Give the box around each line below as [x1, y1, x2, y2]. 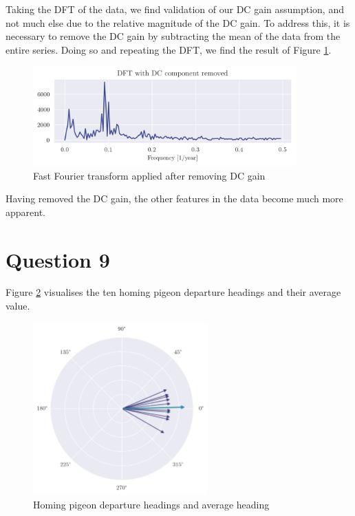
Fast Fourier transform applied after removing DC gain [33, 168, 266, 182]
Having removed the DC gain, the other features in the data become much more [6, 191, 343, 206]
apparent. [6, 204, 46, 219]
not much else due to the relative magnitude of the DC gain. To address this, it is [6, 15, 350, 30]
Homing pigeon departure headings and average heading [33, 497, 270, 511]
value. [6, 299, 30, 313]
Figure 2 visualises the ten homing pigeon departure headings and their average [6, 285, 341, 299]
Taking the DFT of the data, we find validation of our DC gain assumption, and [6, 2, 344, 16]
